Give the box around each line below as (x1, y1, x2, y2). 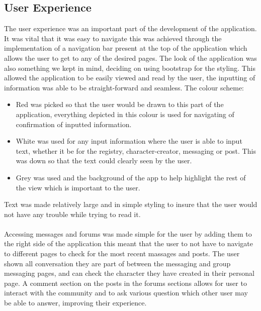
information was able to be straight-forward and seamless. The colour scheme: (4, 82, 244, 92)
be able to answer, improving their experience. (4, 297, 147, 308)
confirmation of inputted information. (16, 119, 132, 129)
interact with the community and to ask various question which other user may (4, 287, 248, 298)
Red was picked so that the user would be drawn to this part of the (16, 99, 224, 110)
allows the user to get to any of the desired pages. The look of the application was (4, 52, 257, 63)
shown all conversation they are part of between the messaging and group (4, 258, 231, 268)
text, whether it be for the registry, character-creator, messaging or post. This (16, 145, 256, 156)
